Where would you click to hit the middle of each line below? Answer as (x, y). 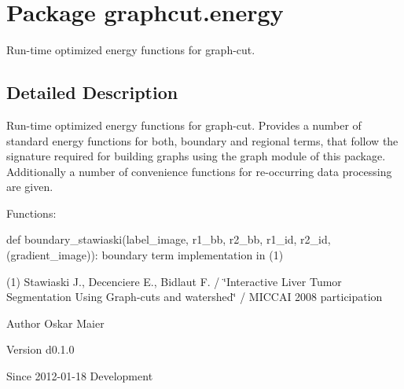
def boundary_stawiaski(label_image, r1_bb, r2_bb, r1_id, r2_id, (169, 239)
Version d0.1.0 (40, 349)
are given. (30, 187)
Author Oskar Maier (55, 323)
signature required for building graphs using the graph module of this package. (196, 156)
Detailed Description (92, 92)
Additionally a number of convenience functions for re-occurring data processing (199, 171)
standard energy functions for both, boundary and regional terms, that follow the (202, 140)
